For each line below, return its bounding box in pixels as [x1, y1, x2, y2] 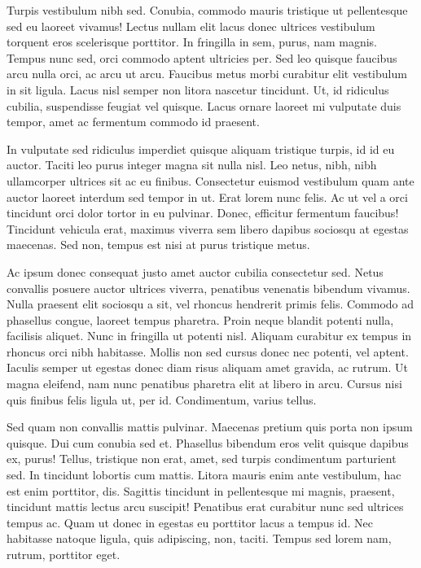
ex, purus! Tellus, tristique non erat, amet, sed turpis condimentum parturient [7, 450, 397, 467]
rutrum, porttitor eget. [7, 546, 121, 562]
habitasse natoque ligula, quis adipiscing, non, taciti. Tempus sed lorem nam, [7, 530, 392, 547]
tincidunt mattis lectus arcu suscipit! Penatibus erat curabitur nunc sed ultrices [7, 498, 404, 515]
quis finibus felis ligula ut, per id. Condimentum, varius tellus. [7, 391, 317, 408]
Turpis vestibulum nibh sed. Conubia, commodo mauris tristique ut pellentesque [7, 2, 408, 18]
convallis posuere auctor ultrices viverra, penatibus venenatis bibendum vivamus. [7, 279, 410, 296]
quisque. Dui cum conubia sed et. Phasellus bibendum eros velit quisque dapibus [7, 434, 409, 451]
